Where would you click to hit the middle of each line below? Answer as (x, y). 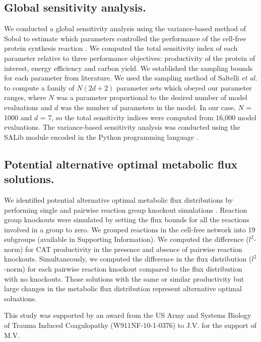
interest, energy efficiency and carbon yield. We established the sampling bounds (128, 68)
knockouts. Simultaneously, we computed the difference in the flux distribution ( (128, 259)
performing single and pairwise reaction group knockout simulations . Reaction (126, 209)
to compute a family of (39, 87)
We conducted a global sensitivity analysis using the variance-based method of (125, 28)
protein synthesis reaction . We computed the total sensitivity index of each (121, 48)
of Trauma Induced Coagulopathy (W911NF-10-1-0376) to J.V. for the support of (130, 325)
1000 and (18, 117)
